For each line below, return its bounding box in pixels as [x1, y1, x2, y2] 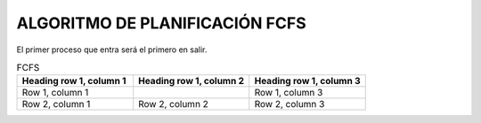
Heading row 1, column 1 [21, 75, 126, 88]
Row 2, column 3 [254, 98, 325, 111]
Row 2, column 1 [21, 98, 91, 111]
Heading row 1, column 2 [138, 75, 245, 88]
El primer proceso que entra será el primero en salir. [16, 44, 208, 55]
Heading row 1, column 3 [254, 75, 361, 88]
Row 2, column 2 [138, 98, 209, 111]
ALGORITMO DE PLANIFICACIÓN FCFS [16, 13, 306, 33]
